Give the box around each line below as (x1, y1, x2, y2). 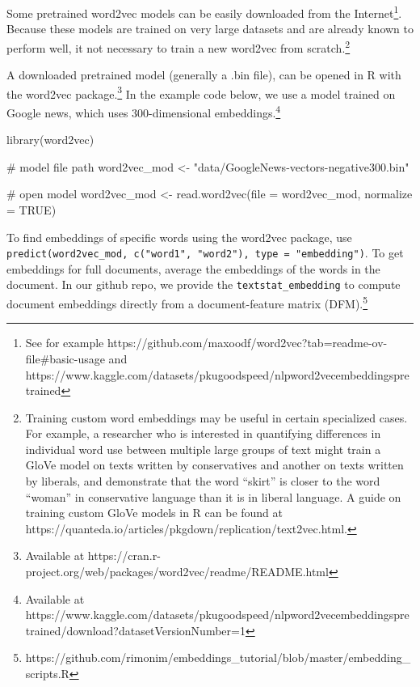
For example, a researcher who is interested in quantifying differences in (25, 425, 381, 442)
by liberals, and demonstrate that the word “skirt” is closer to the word (25, 473, 380, 490)
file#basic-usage (25, 350, 105, 367)
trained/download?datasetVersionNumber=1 (25, 621, 246, 638)
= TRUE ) (6, 201, 57, 218)
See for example (25, 334, 104, 351)
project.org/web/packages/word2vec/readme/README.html (25, 563, 329, 580)
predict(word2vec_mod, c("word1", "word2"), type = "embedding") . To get (6, 244, 404, 261)
